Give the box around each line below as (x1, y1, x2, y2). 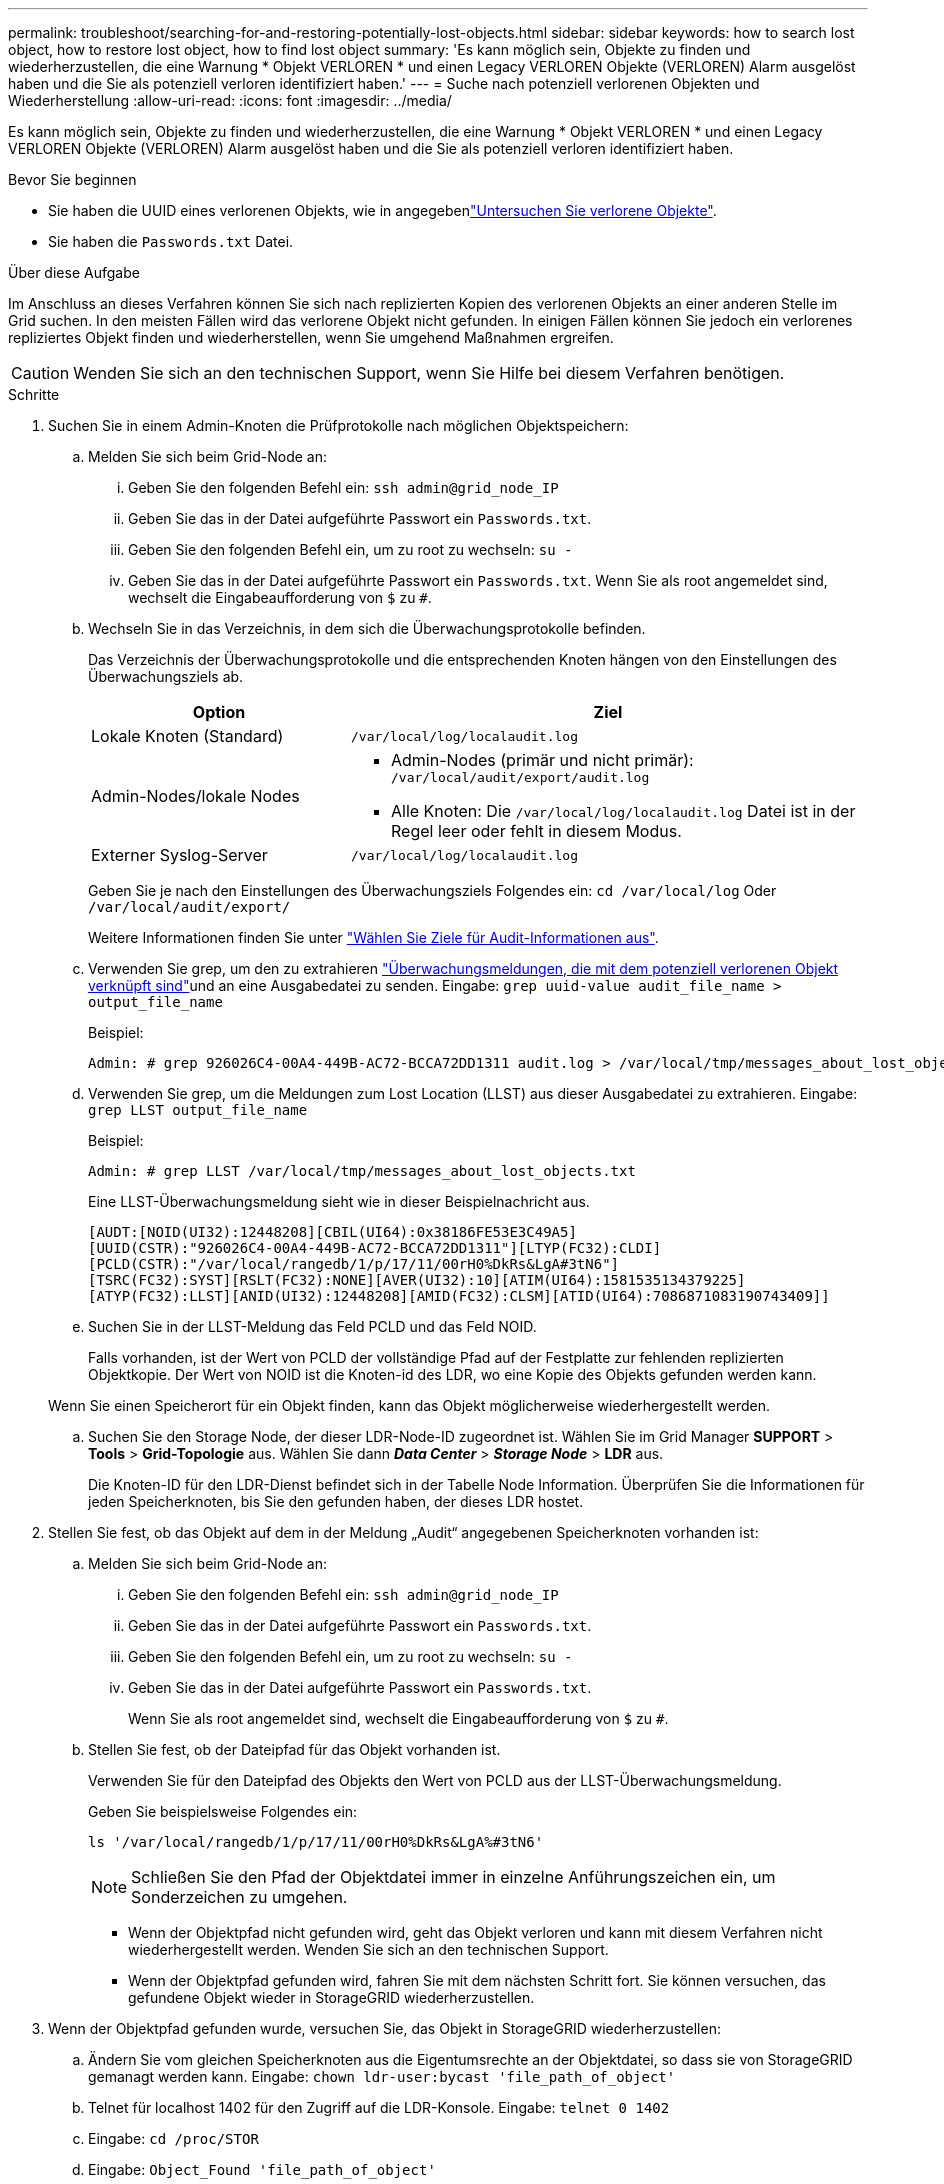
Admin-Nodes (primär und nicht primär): (390, 750, 694, 770)
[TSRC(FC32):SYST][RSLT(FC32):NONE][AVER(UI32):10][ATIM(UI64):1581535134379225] (88, 1272, 746, 1288)
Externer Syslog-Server (91, 845, 268, 865)
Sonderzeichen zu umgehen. (131, 1887, 348, 1907)
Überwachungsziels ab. (88, 668, 244, 685)
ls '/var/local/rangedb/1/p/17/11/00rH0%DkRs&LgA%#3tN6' (88, 1834, 544, 1850)
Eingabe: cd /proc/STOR (88, 2130, 259, 2147)
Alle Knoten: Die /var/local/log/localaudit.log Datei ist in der (390, 801, 856, 821)
